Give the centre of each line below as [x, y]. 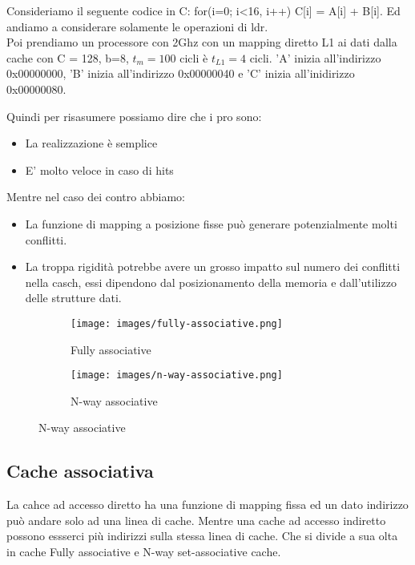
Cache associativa [80, 471]
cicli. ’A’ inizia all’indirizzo [315, 57]
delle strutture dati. [73, 298]
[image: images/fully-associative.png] [177, 323]
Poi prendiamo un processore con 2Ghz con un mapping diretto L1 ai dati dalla [202, 42]
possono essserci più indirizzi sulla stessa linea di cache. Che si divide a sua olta [202, 536]
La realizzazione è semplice [91, 143]
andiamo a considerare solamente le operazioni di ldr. [137, 26]
